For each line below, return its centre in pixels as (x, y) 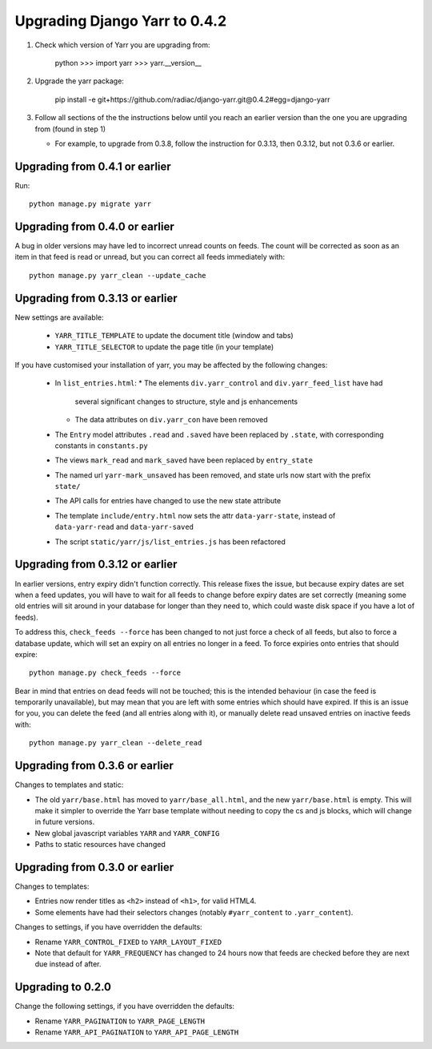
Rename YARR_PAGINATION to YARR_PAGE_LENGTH (120, 1021)
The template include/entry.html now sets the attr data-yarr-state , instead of (195, 515)
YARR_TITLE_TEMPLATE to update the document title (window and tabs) (174, 336)
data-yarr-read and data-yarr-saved (124, 527)
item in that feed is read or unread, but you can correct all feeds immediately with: (150, 257)
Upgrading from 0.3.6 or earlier (94, 766)
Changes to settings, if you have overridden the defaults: (109, 927)
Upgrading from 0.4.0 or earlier (95, 227)
